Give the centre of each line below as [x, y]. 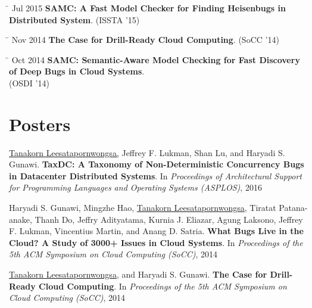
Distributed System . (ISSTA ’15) [74, 19]
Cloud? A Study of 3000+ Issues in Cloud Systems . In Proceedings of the [156, 242]
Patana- [293, 208]
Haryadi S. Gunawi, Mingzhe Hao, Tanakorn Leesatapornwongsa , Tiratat [143, 208]
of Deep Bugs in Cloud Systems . [77, 71]
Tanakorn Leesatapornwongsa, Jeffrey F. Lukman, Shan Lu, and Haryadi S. [147, 152]
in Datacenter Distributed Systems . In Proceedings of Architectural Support [155, 175]
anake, [21, 219]
